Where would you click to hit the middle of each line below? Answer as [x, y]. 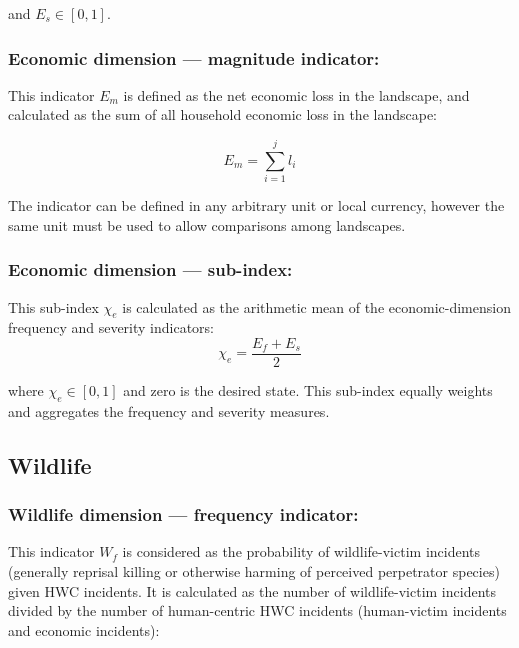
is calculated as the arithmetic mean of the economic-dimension [316, 306]
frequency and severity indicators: [111, 327]
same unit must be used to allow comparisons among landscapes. [207, 224]
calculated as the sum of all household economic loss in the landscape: [222, 114]
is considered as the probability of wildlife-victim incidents [301, 551]
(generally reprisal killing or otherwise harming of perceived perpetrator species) [254, 570]
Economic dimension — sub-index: [150, 269]
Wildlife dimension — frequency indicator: [183, 514]
